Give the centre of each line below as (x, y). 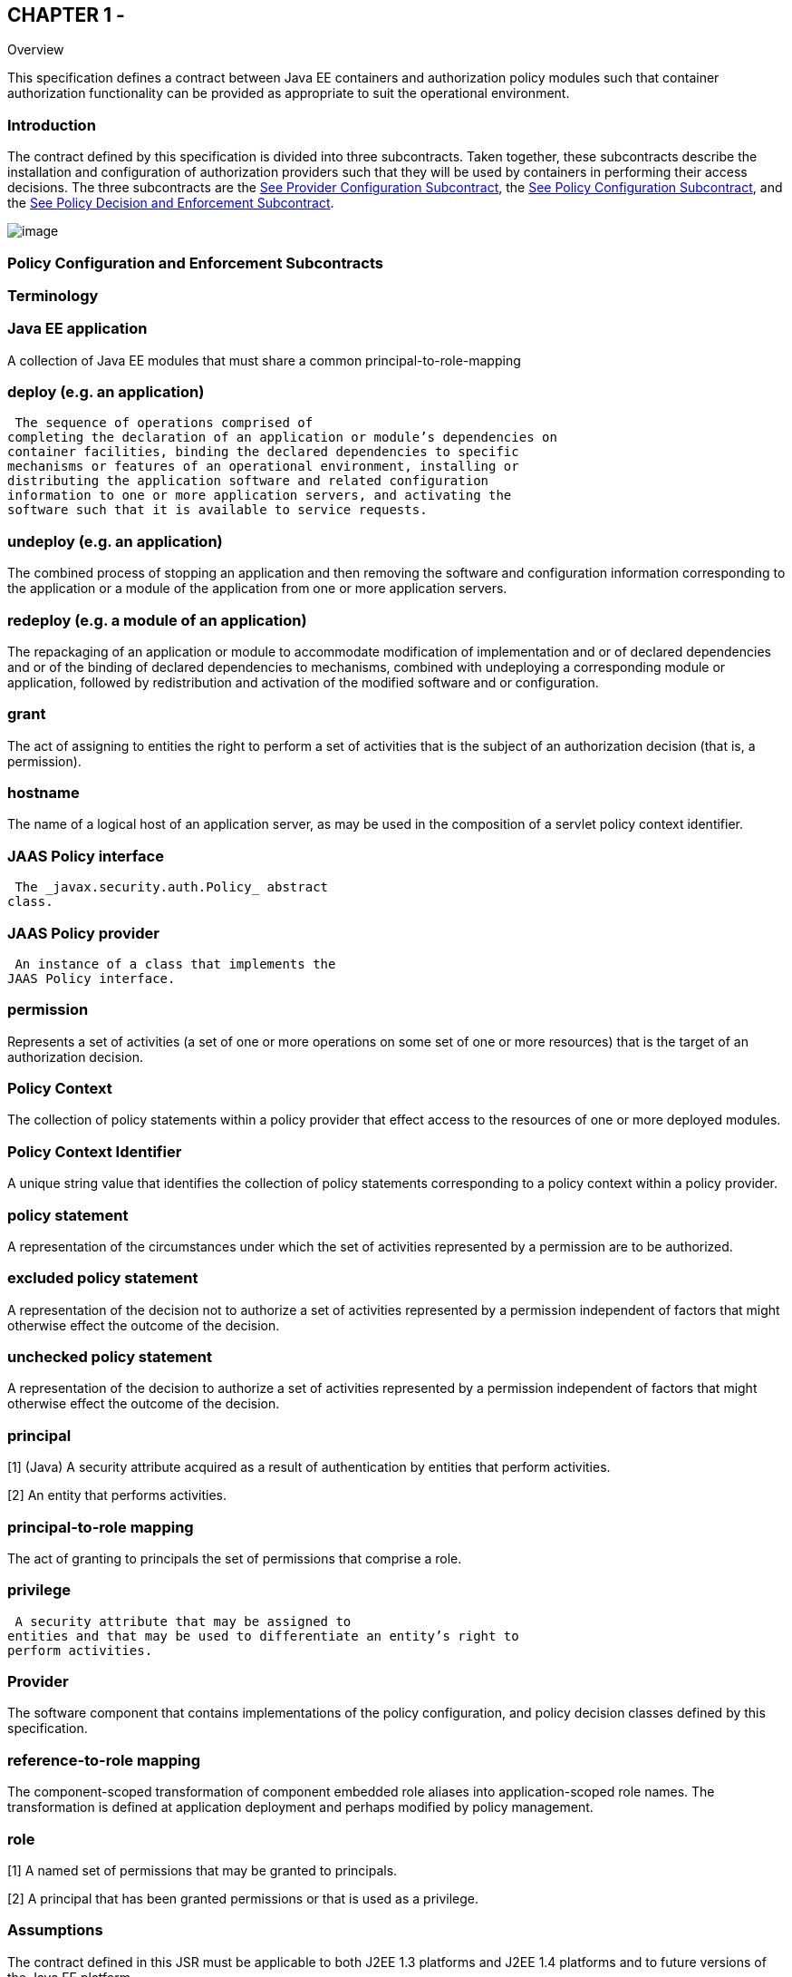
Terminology (53, 295)
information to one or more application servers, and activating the (260, 496)
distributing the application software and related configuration (248, 481)
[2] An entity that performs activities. (117, 1495)
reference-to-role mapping (104, 1760)
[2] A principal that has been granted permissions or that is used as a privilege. (243, 1898)
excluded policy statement (103, 1278)
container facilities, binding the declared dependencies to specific (263, 452)
